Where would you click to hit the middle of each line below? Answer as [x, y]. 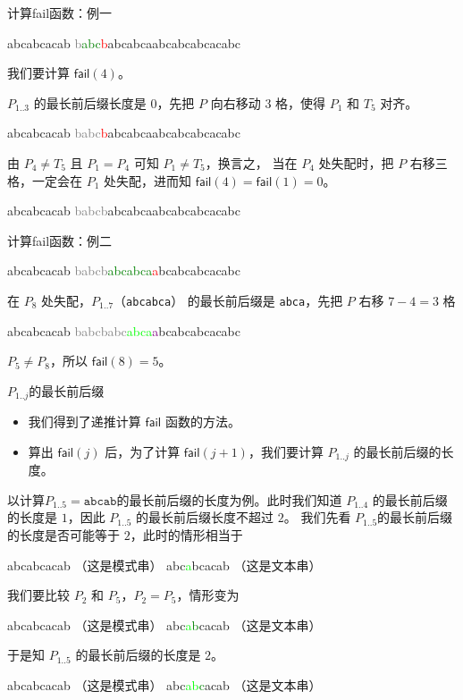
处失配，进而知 [148, 180]
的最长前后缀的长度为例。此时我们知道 [229, 499]
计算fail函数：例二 [60, 240]
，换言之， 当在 [251, 162]
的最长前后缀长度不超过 [205, 517]
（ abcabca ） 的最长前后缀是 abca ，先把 [228, 300]
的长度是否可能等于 [63, 535]
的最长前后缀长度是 [90, 102]
